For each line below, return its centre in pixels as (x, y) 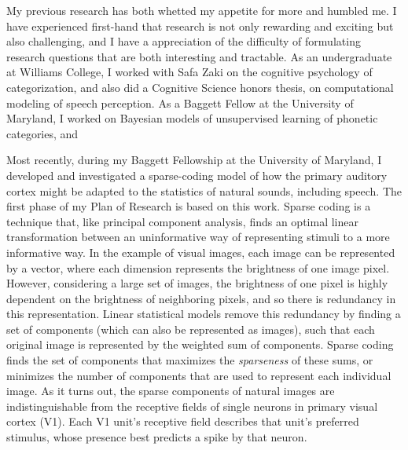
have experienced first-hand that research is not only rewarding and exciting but (200, 26)
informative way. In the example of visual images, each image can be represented (201, 252)
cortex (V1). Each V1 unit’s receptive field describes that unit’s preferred (183, 421)
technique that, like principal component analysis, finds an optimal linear (182, 221)
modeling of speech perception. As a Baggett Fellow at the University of (180, 102)
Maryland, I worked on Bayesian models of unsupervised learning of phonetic (192, 118)
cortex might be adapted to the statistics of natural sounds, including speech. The (204, 190)
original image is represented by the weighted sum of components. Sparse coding (200, 344)
